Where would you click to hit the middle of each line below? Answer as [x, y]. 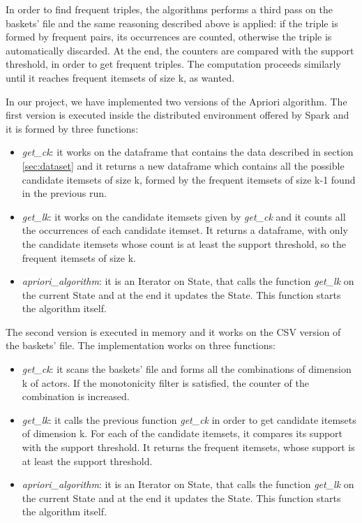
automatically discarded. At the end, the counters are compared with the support [180, 50]
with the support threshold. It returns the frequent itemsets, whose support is [188, 447]
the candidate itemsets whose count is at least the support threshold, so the [184, 243]
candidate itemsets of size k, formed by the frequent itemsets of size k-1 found [189, 179]
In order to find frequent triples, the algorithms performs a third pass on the [169, 9]
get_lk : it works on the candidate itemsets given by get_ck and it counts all [184, 216]
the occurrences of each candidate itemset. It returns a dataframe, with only [185, 230]
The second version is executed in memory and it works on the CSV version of [173, 331]
